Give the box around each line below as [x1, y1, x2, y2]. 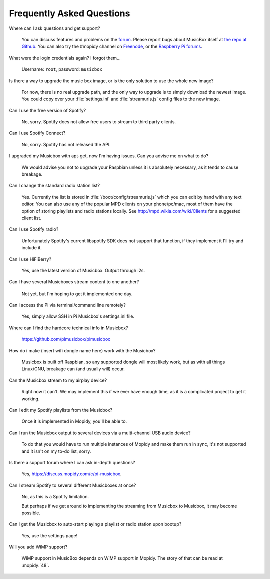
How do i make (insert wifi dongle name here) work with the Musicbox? [9, 347, 156, 353]
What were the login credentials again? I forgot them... [9, 55, 121, 61]
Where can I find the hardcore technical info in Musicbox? [9, 325, 128, 331]
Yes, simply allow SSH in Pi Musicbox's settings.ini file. [21, 313, 135, 319]
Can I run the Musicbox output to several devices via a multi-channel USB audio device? [9, 430, 191, 436]
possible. [21, 510, 41, 516]
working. [21, 396, 40, 402]
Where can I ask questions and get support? [9, 25, 100, 31]
